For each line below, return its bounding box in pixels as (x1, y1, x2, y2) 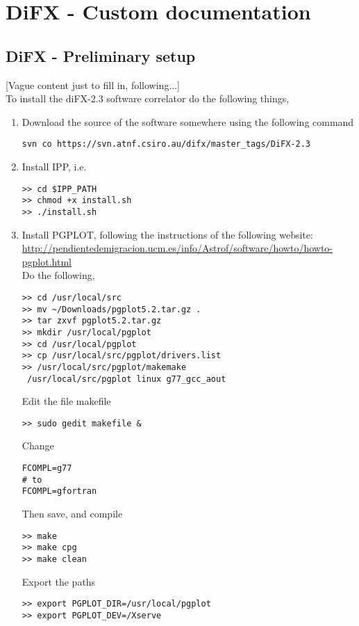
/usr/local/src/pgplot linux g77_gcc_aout (26, 374, 226, 384)
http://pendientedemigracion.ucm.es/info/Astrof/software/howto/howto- (22, 241, 333, 255)
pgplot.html (22, 254, 72, 268)
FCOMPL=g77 (22, 463, 72, 474)
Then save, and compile (22, 506, 123, 521)
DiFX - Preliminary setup (6, 45, 196, 66)
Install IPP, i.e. (22, 159, 87, 174)
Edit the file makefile (22, 394, 111, 408)
